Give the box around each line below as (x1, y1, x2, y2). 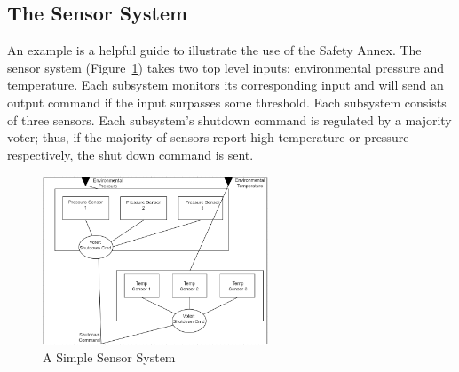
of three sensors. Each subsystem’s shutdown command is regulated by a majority (7, 110, 452, 129)
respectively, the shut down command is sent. (7, 145, 254, 163)
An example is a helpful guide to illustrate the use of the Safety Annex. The (7, 41, 422, 59)
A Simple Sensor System (43, 348, 176, 367)
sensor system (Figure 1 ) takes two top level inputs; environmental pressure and (7, 58, 445, 76)
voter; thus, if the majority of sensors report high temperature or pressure (7, 128, 409, 146)
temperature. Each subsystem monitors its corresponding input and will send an (7, 75, 444, 94)
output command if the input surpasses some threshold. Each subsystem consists (7, 92, 447, 111)
